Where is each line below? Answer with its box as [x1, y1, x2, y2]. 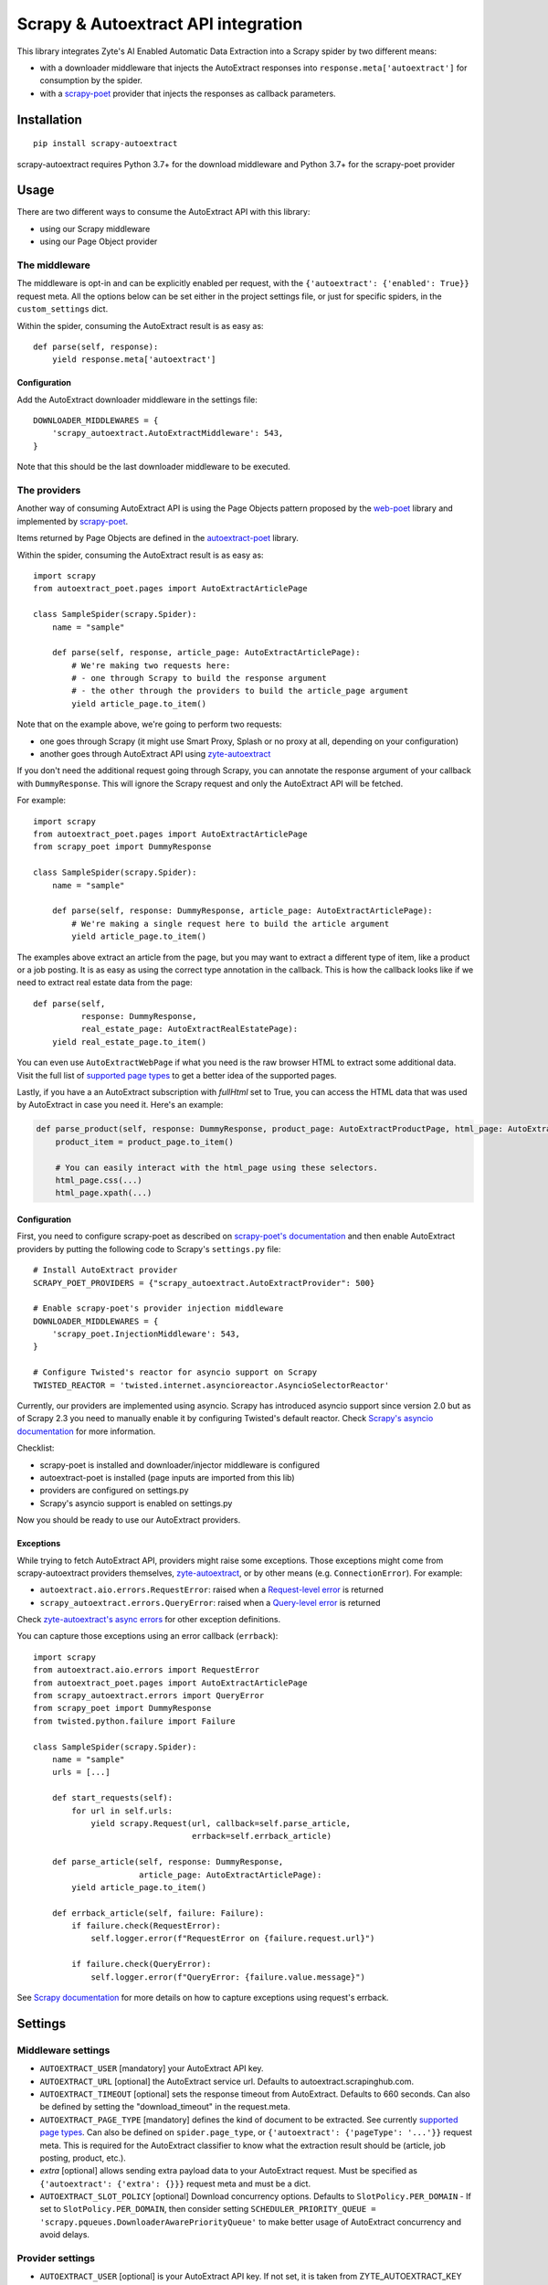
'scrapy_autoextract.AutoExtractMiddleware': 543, [51, 428, 284, 439]
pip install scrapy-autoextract [33, 138, 178, 149]
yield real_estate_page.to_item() [51, 1036, 207, 1047]
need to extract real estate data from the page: [16, 977, 194, 988]
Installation [16, 112, 82, 127]
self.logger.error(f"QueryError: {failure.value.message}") [90, 1971, 365, 1982]
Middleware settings [16, 2044, 111, 2056]
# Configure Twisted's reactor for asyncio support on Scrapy [33, 1367, 318, 1377]
